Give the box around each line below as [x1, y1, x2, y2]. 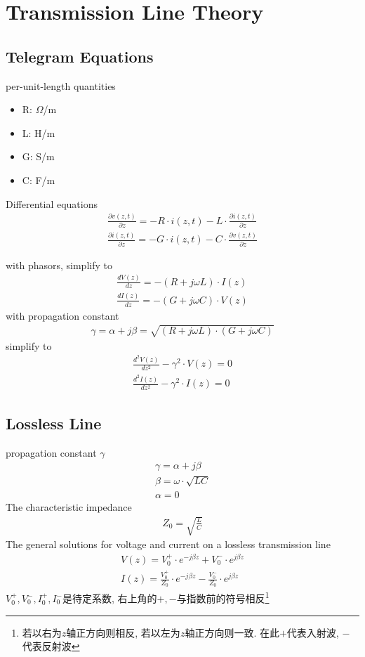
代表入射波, [286, 625, 339, 639]
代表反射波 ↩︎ [22, 639, 80, 653]
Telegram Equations [6, 45, 154, 67]
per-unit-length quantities [6, 78, 116, 93]
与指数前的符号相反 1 [176, 589, 270, 606]
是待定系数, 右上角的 [62, 591, 157, 606]
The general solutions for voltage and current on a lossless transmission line [6, 537, 331, 552]
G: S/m [22, 149, 55, 164]
